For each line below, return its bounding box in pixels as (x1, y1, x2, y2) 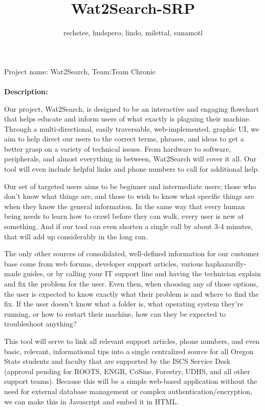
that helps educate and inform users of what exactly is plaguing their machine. (4, 113, 251, 124)
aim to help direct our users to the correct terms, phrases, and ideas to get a (4, 133, 244, 144)
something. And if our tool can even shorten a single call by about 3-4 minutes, (4, 221, 253, 232)
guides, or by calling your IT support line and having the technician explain (23, 268, 261, 279)
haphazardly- (205, 258, 247, 269)
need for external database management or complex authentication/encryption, (4, 385, 252, 396)
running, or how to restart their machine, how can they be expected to (4, 308, 226, 319)
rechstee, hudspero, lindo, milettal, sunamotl (63, 27, 203, 38)
